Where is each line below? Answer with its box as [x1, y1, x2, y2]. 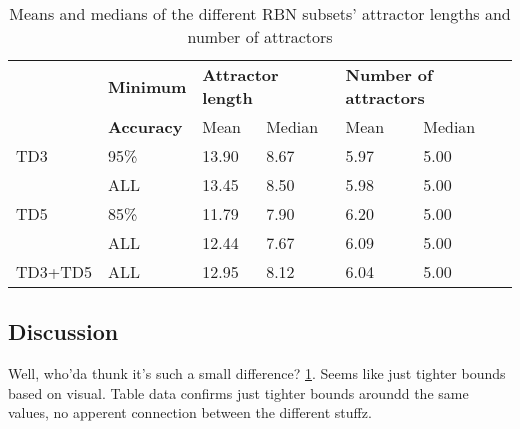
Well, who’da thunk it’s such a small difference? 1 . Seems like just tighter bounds [8, 363, 506, 384]
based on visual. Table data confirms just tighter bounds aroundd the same [8, 382, 469, 403]
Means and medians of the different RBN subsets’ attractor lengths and [9, 2, 511, 25]
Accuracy [108, 115, 183, 138]
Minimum [108, 74, 187, 98]
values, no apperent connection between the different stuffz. [8, 402, 372, 423]
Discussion [8, 316, 119, 347]
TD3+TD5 [16, 260, 93, 283]
